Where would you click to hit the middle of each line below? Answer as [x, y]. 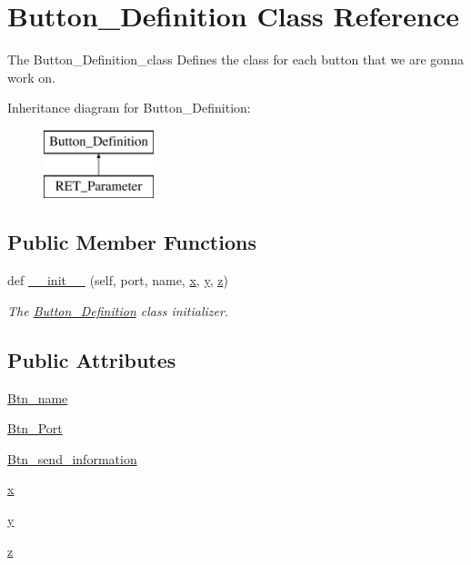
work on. [31, 77]
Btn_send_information [72, 458]
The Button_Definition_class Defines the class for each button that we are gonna [235, 59]
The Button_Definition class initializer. [118, 310]
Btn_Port [35, 428]
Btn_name [38, 397]
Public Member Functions [132, 242]
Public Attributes [92, 359]
